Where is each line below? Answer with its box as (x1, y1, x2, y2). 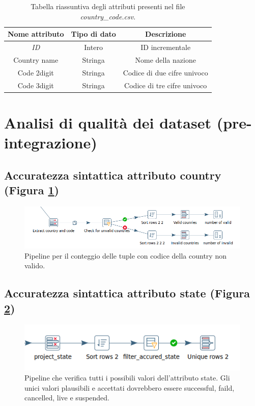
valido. (24, 260, 45, 271)
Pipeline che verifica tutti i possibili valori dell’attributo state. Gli (24, 372, 230, 383)
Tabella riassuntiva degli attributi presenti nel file (31, 1, 185, 11)
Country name (13, 54, 59, 65)
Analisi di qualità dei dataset (4, 112, 211, 133)
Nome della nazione (135, 54, 196, 65)
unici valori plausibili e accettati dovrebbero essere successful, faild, (24, 382, 235, 393)
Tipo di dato (71, 29, 116, 39)
